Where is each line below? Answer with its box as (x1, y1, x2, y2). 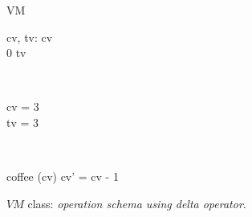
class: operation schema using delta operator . (27, 194, 246, 211)
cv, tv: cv (6, 28, 53, 45)
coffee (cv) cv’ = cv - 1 (6, 168, 119, 185)
